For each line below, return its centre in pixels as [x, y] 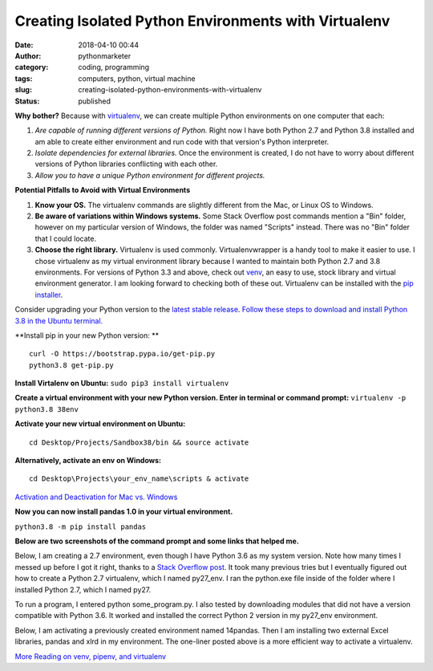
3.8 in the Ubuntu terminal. [59, 320]
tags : [24, 78]
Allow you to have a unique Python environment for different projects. [150, 175]
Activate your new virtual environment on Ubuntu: [100, 424]
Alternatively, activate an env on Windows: [88, 461]
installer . [49, 295]
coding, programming [114, 67]
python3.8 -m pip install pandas [81, 527]
